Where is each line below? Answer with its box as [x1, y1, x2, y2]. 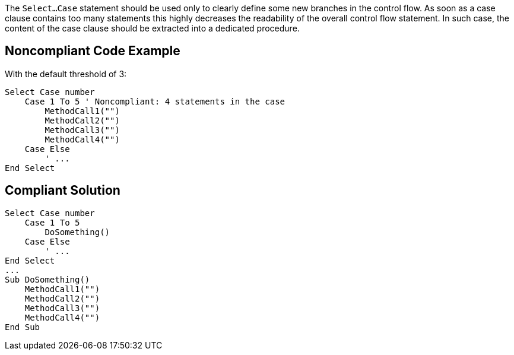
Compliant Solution [5, 183, 120, 198]
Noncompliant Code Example [5, 43, 180, 59]
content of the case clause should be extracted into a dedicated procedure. [5, 23, 300, 33]
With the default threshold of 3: [5, 68, 127, 79]
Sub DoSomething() [5, 274, 90, 284]
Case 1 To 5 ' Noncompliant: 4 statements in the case [24, 96, 285, 106]
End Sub [5, 322, 40, 332]
